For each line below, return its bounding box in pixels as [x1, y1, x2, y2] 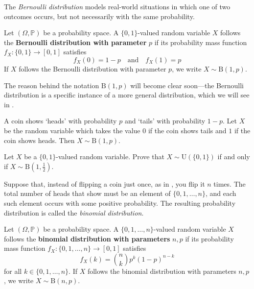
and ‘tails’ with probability [124, 116, 206, 126]
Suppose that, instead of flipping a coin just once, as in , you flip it [4, 178, 205, 189]
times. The [213, 178, 246, 189]
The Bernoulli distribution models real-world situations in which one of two [4, 1, 231, 11]
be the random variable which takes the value [4, 125, 140, 135]
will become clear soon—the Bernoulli [130, 80, 244, 90]
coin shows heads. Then [4, 135, 75, 145]
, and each [206, 188, 236, 198]
